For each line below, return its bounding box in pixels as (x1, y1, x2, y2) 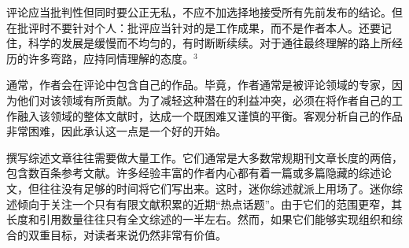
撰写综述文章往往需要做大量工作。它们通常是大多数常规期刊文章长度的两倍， (6, 149, 403, 165)
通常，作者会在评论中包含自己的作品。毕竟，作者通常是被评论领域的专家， (6, 76, 392, 93)
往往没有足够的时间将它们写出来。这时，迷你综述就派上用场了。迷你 (39, 180, 392, 196)
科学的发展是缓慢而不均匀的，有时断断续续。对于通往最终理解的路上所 (28, 35, 392, 51)
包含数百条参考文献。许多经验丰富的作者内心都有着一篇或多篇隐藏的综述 (6, 165, 381, 181)
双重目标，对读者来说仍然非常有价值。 (28, 226, 227, 242)
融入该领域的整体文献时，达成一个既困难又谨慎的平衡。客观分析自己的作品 (17, 107, 403, 124)
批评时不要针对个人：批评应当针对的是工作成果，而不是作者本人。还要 (17, 19, 381, 35)
